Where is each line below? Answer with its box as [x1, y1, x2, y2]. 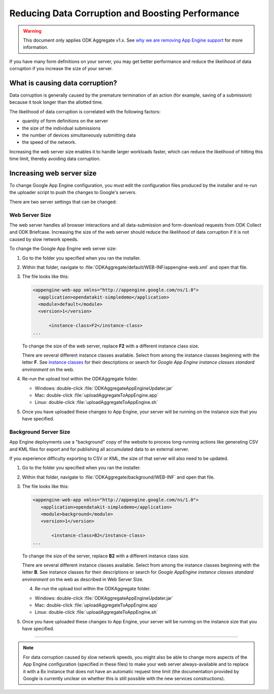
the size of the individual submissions [22, 125, 101, 131]
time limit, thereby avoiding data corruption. [9, 155, 101, 162]
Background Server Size [9, 428, 71, 435]
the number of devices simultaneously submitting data [22, 132, 136, 138]
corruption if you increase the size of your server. [9, 66, 113, 72]
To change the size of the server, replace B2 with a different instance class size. [22, 553, 190, 559]
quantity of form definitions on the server [22, 118, 109, 124]
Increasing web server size [9, 169, 97, 177]
